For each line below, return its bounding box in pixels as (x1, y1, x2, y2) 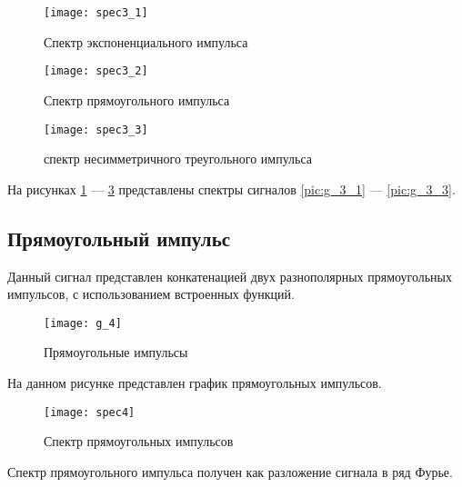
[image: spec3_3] (44, 123, 148, 136)
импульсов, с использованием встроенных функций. (7, 284, 295, 303)
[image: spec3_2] (44, 65, 148, 78)
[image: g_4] (44, 316, 122, 330)
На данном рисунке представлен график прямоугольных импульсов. (7, 373, 382, 392)
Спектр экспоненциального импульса (44, 32, 248, 51)
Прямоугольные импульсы (44, 343, 188, 362)
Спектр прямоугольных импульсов (44, 432, 234, 451)
